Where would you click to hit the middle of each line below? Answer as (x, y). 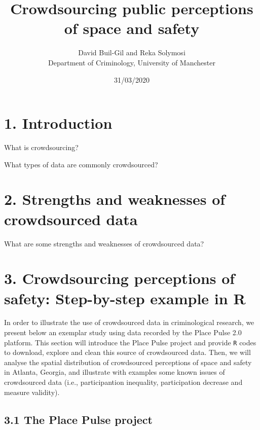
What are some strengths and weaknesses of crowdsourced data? (104, 243)
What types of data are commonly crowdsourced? (81, 164)
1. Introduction (58, 123)
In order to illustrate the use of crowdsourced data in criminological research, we (129, 322)
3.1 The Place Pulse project (78, 419)
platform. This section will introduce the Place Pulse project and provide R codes (130, 342)
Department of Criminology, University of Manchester (132, 62)
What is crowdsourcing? (41, 147)
